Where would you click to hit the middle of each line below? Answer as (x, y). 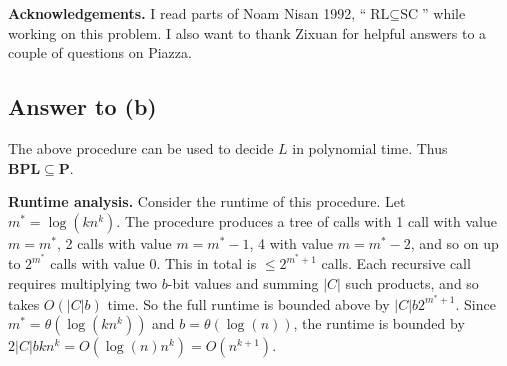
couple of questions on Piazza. (100, 52)
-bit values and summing (243, 283)
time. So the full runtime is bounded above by (248, 303)
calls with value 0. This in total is (153, 263)
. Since (475, 303)
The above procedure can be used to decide (141, 147)
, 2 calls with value (114, 242)
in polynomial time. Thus (370, 147)
